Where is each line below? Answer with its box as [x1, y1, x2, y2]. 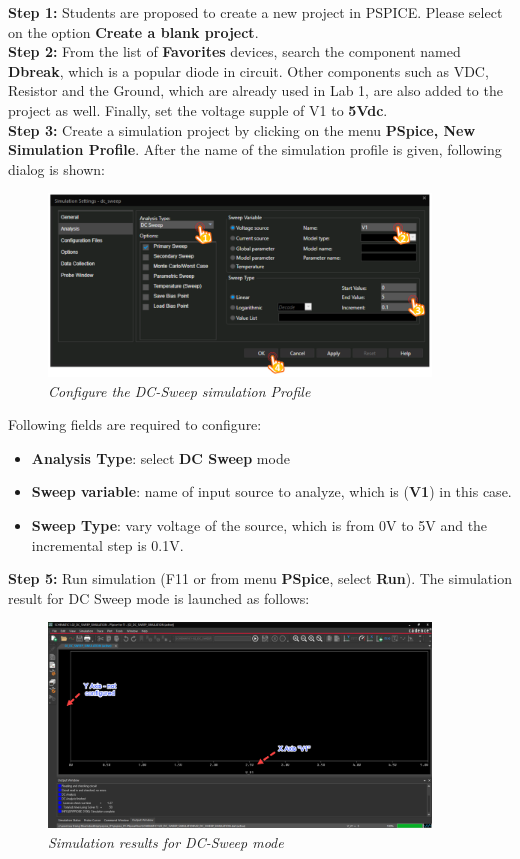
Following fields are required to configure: [8, 414, 262, 435]
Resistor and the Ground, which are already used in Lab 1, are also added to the [8, 80, 503, 101]
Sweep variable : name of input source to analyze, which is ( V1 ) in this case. [31, 481, 512, 502]
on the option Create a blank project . [8, 21, 259, 42]
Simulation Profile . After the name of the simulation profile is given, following [8, 139, 502, 160]
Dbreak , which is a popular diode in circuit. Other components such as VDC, [8, 60, 489, 81]
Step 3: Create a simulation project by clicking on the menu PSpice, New [8, 119, 476, 140]
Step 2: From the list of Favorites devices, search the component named [8, 41, 461, 62]
